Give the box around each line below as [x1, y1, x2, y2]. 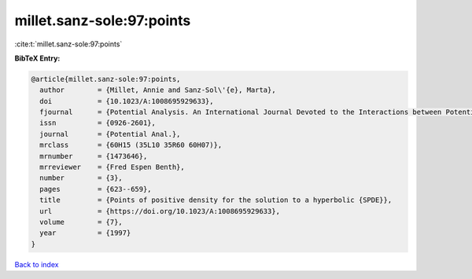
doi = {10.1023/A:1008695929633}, [39, 97, 214, 105]
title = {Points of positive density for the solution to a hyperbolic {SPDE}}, [39, 196, 393, 204]
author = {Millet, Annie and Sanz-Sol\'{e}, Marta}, [39, 86, 276, 94]
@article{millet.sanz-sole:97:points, [31, 75, 181, 83]
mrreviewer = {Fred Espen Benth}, [39, 163, 185, 172]
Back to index [14, 259, 59, 269]
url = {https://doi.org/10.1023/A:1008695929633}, [39, 207, 281, 215]
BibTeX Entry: [14, 53, 61, 63]
